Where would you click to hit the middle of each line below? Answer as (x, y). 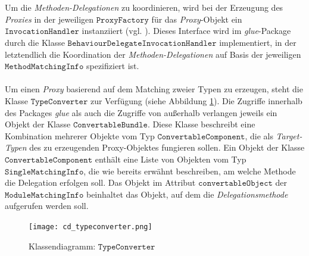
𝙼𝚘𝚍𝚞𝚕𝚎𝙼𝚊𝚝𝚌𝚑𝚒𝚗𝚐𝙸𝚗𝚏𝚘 (44, 195)
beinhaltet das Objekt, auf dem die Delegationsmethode (187, 194)
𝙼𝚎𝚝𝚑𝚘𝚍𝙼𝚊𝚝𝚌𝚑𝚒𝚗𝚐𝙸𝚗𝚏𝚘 (44, 67)
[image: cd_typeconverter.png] (90, 227)
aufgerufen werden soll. (47, 206)
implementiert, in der (258, 42)
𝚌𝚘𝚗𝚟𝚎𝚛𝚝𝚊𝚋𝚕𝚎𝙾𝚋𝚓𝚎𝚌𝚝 (235, 184)
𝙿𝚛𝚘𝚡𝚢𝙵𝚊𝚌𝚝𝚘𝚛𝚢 (122, 20)
